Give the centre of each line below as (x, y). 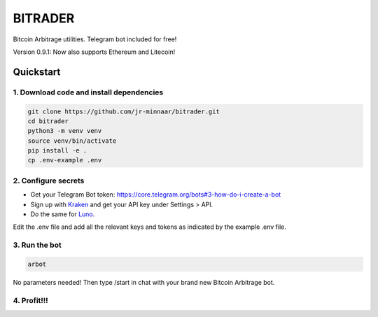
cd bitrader (48, 121)
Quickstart (37, 72)
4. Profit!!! (30, 300)
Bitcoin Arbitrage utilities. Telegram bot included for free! (95, 39)
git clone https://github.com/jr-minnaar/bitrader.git (124, 111)
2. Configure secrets (49, 181)
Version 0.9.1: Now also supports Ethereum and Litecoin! (94, 52)
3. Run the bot (37, 245)
